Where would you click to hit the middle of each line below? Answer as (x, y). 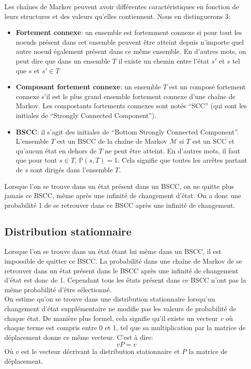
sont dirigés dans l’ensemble (71, 169)
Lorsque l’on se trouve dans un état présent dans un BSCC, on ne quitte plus (119, 186)
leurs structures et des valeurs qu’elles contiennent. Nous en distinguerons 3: (118, 16)
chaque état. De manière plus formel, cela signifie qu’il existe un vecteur (111, 318)
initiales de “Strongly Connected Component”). (86, 115)
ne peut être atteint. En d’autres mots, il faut (173, 150)
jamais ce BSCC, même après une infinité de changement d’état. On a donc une (123, 195)
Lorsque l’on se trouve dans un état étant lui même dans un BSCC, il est (113, 251)
